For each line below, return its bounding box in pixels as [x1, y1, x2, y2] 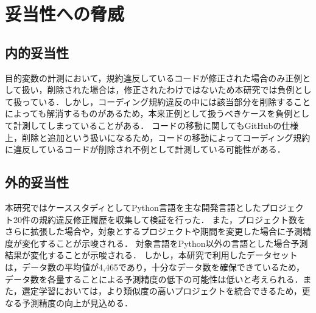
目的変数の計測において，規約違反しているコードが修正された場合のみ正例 [5, 71, 303, 84]
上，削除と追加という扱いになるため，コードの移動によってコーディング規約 [5, 131, 311, 143]
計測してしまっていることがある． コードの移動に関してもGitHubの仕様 [13, 119, 299, 131]
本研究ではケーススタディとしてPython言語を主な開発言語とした [5, 201, 261, 213]
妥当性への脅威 [5, 1, 125, 26]
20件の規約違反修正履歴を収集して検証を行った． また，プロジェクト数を [13, 213, 306, 225]
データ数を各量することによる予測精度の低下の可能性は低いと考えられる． [5, 272, 303, 285]
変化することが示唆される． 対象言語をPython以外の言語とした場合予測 [21, 236, 308, 249]
